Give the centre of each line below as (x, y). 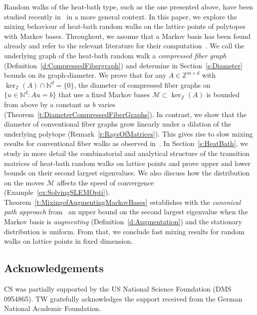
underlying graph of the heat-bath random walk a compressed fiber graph (115, 55)
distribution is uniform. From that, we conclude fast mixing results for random (124, 231)
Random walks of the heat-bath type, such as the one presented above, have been (129, 6)
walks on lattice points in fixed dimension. (69, 241)
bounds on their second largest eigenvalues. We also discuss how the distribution (127, 173)
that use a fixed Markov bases (104, 94)
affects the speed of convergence (105, 182)
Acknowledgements (54, 268)
